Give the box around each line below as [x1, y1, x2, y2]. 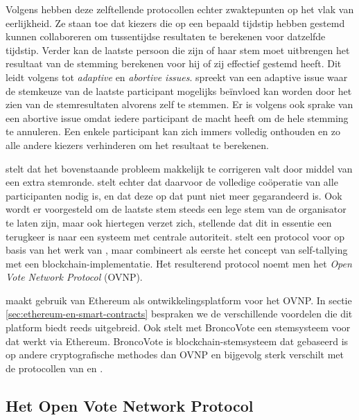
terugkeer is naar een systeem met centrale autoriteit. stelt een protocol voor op [6, 229, 344, 243]
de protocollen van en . [6, 360, 103, 375]
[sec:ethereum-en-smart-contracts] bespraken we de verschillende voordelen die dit [6, 306, 353, 321]
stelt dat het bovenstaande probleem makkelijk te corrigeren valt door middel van [6, 161, 353, 175]
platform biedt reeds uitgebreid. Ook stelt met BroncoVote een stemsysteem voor [6, 320, 351, 335]
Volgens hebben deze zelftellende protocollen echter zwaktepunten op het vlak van [6, 2, 354, 16]
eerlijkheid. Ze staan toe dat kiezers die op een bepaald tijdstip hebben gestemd [6, 15, 345, 30]
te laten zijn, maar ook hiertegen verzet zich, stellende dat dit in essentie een [6, 215, 332, 229]
